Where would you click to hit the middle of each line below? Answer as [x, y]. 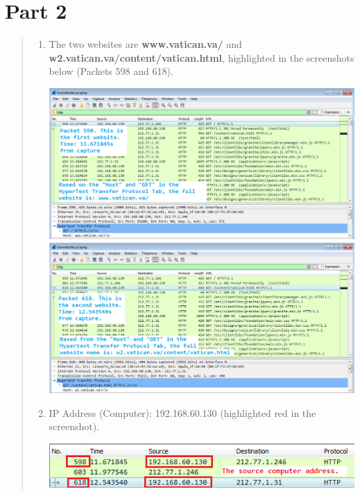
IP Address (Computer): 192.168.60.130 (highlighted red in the [182, 412]
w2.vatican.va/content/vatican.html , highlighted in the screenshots [202, 57]
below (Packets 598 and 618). [111, 71]
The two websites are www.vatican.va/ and [145, 44]
